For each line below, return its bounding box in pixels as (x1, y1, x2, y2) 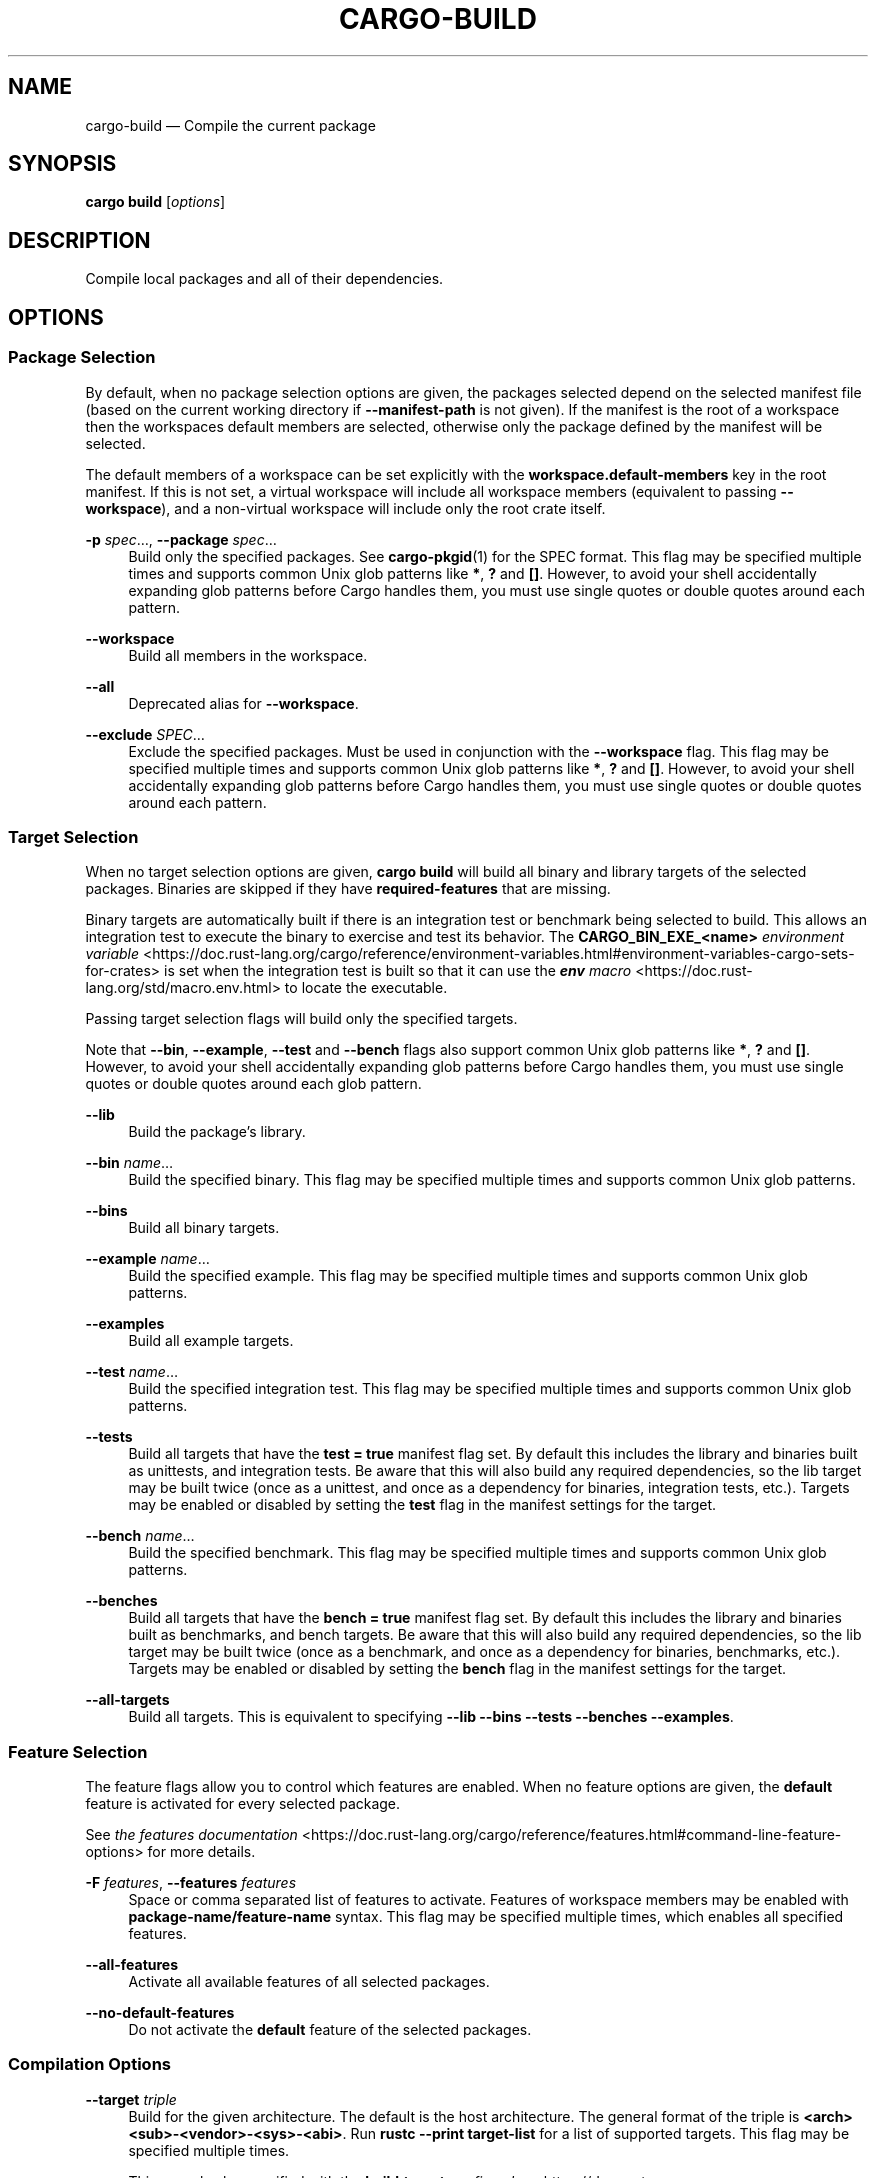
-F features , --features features (85, 1874, 297, 1891)
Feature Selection (8, 1741, 148, 1762)
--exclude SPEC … (85, 725, 205, 743)
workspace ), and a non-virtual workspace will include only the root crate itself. (85, 499, 606, 517)
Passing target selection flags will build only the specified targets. (85, 1010, 518, 1028)
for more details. (147, 1843, 256, 1860)
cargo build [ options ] (85, 193, 226, 211)
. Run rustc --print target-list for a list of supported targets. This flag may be (342, 2124, 850, 2142)
